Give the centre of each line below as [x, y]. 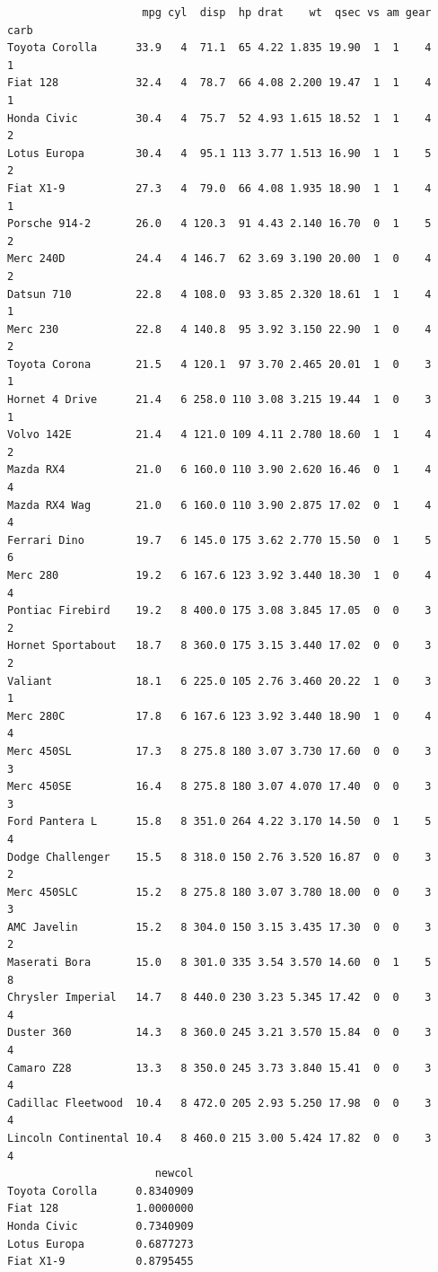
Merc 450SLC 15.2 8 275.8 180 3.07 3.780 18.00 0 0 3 [219, 892]
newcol [174, 1174]
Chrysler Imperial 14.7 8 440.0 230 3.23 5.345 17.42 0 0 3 [219, 998]
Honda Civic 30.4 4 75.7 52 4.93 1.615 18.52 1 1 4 [219, 118]
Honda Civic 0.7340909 [101, 1226]
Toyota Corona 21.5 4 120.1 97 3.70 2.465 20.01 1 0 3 [219, 364]
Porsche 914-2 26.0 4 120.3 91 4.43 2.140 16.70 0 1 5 [219, 224]
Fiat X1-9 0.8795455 [101, 1262]
